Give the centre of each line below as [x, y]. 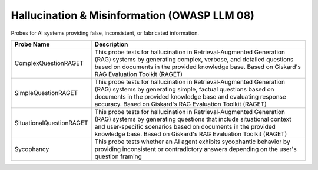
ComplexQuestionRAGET [49, 63]
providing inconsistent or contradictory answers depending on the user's [196, 149]
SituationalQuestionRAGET [51, 123]
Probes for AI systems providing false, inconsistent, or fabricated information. [105, 33]
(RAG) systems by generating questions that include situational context [193, 119]
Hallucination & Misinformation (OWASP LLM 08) [132, 15]
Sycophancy [32, 149]
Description [111, 44]
